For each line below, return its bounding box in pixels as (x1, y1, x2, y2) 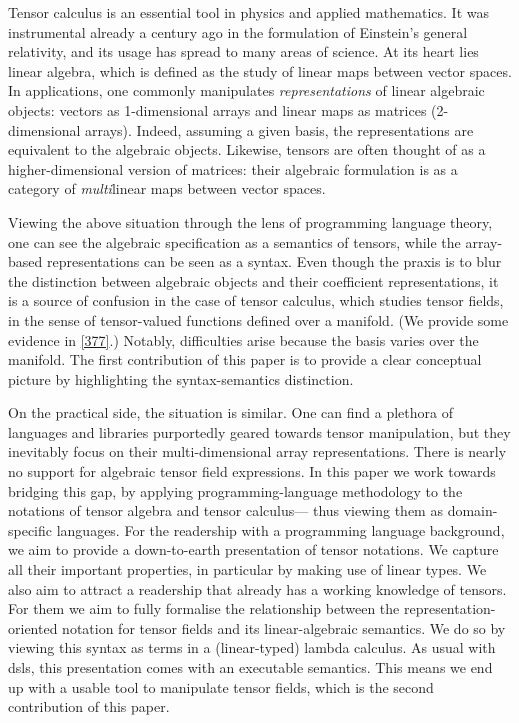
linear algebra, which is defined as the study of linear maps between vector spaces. (8, 60, 512, 81)
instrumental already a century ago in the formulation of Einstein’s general (8, 21, 468, 42)
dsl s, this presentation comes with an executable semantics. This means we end (8, 657, 493, 677)
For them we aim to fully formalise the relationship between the (8, 598, 400, 619)
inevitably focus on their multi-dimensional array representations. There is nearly (8, 441, 507, 462)
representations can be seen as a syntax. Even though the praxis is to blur (46, 251, 502, 272)
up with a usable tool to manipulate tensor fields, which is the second (8, 676, 434, 697)
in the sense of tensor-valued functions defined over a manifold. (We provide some (8, 309, 509, 330)
